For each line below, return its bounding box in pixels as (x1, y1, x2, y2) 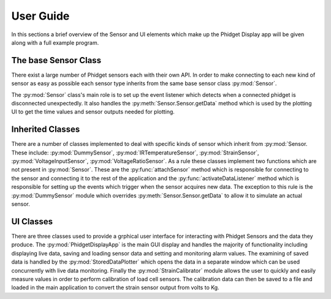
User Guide (11, 9, 70, 23)
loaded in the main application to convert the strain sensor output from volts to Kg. (11, 284, 220, 291)
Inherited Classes (11, 124, 80, 135)
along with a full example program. (11, 39, 99, 46)
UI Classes (11, 216, 53, 227)
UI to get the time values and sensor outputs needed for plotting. (11, 108, 175, 116)
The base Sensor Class (11, 55, 101, 66)
